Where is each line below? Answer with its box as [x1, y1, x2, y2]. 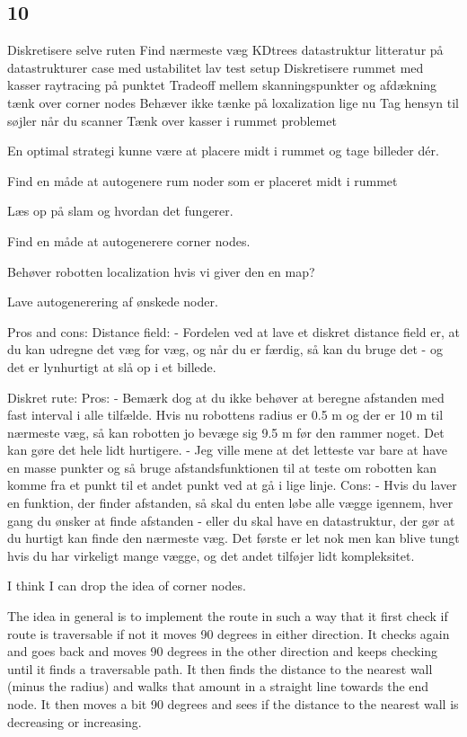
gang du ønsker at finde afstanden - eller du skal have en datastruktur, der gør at [7, 511, 455, 529]
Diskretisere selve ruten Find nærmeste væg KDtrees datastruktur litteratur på [7, 40, 444, 59]
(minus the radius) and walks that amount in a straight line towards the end [7, 677, 429, 696]
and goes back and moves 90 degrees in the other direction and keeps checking [7, 642, 438, 661]
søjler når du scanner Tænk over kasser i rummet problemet [7, 111, 337, 129]
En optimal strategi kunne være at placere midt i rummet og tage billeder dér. [7, 141, 439, 160]
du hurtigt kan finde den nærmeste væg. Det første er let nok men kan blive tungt [7, 528, 460, 547]
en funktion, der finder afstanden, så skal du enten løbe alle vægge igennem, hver [7, 493, 454, 512]
